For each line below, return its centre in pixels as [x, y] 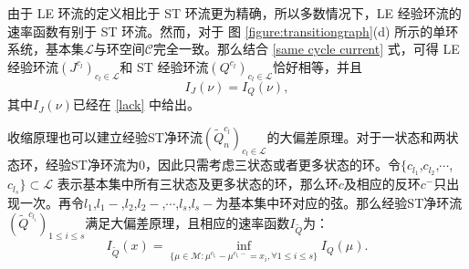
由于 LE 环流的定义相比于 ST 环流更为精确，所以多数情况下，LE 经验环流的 [234, 13]
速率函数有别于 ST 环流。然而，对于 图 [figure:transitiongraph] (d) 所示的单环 [233, 31]
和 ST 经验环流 [164, 66]
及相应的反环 [382, 184]
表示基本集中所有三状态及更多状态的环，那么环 [198, 184]
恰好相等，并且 [317, 66]
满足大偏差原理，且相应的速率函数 [188, 222]
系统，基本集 [46, 49]
